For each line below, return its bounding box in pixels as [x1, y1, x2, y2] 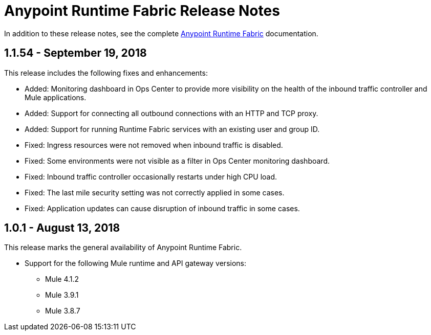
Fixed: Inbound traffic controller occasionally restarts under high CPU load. [25, 172, 277, 181]
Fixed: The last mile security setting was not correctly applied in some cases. [25, 188, 285, 197]
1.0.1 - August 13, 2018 [4, 221, 120, 235]
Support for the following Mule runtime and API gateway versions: [25, 259, 246, 268]
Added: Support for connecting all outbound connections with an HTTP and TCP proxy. [25, 108, 318, 118]
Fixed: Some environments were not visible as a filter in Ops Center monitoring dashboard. [25, 156, 330, 165]
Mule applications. [25, 93, 87, 102]
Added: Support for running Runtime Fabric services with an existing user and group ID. [25, 124, 320, 133]
